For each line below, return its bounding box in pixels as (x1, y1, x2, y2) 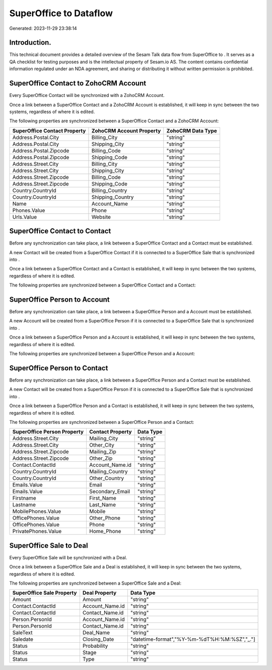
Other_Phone (89, 514, 120, 521)
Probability (82, 642, 108, 649)
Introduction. (9, 38, 51, 47)
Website (91, 213, 111, 220)
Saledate (12, 636, 34, 643)
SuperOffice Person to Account (9, 295, 110, 304)
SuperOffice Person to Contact (9, 364, 108, 372)
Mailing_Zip (89, 448, 117, 455)
